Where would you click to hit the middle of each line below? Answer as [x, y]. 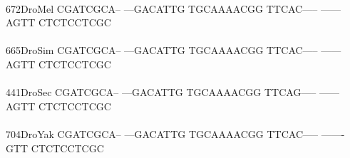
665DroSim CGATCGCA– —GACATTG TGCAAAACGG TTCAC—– [162, 50]
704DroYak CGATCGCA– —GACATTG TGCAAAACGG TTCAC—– [162, 133]
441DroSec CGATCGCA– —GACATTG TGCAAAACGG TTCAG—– [161, 92]
